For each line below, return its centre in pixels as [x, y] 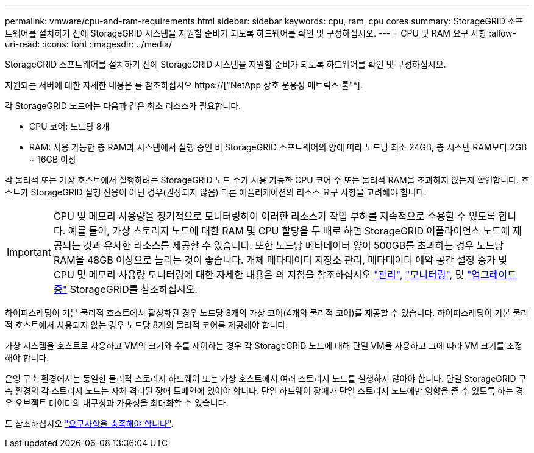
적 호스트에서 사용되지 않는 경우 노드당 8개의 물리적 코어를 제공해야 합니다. [147, 325]
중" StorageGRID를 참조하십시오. [125, 289]
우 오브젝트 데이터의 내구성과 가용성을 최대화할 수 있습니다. [117, 403]
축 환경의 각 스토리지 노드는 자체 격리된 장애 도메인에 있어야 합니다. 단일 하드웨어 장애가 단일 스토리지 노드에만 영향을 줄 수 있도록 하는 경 [264, 391]
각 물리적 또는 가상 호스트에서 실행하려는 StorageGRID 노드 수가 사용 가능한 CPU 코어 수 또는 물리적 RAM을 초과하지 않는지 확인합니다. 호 [267, 180]
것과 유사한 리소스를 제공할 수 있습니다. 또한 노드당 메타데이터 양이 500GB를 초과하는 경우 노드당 [293, 245]
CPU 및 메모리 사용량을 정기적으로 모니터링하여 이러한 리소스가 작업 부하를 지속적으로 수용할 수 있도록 [275, 216]
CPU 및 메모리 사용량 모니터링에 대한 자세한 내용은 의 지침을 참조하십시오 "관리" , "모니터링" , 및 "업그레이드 [285, 275]
